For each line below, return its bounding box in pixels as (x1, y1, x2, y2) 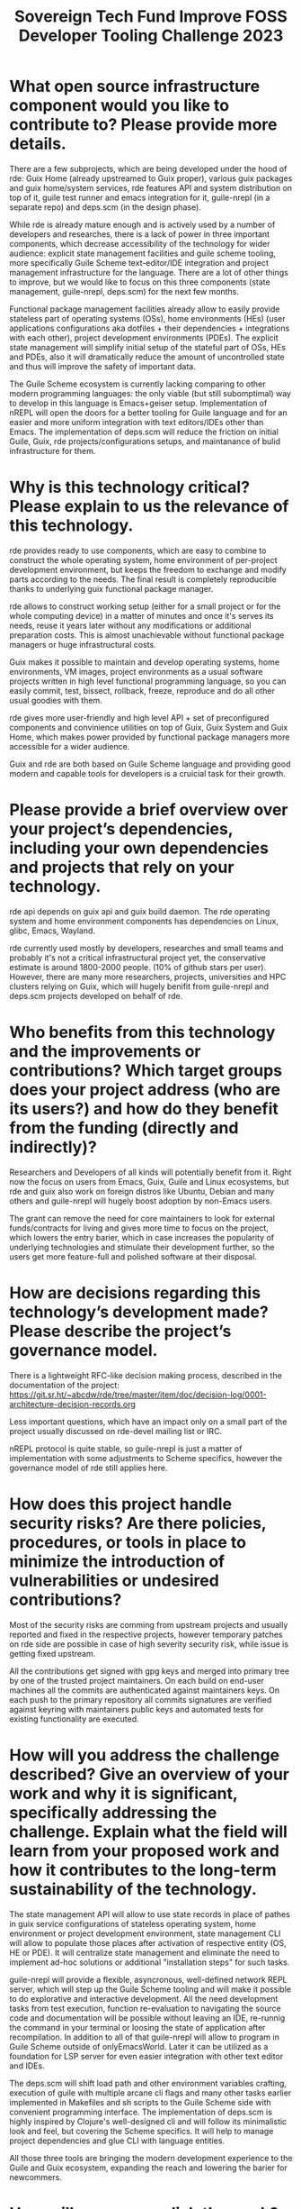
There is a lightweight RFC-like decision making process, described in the (9, 1369, 283, 1380)
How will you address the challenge (9, 1745, 280, 1765)
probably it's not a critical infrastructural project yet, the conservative (9, 952, 267, 963)
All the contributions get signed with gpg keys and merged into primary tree (9, 1665, 290, 1677)
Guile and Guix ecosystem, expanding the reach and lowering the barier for (9, 2162, 288, 2173)
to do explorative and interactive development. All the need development (9, 1993, 279, 2004)
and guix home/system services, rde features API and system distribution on (9, 182, 293, 193)
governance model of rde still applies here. (9, 1462, 168, 1473)
